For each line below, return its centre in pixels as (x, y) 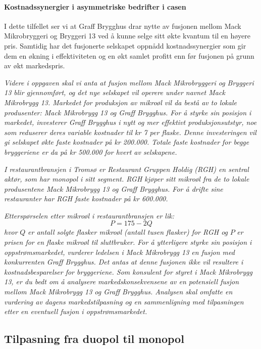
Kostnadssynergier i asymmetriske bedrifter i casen (95, 6)
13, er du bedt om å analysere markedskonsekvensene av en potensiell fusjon (122, 281)
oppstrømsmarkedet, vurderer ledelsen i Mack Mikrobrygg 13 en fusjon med (119, 252)
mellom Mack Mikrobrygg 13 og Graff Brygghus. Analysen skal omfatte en (118, 292)
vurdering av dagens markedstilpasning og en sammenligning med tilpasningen (124, 301)
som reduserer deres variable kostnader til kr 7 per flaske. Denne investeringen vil (130, 132)
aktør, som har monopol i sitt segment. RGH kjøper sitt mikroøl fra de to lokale (127, 179)
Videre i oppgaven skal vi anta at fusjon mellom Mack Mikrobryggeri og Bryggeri (129, 82)
